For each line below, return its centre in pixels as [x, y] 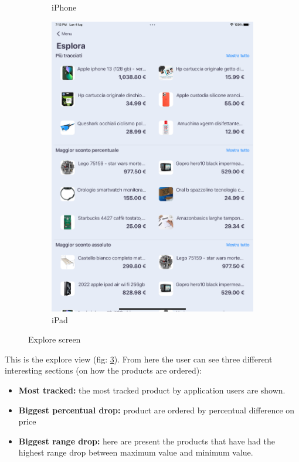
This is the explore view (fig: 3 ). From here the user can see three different [139, 359]
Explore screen [55, 339]
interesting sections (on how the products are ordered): [103, 370]
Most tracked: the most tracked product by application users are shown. [152, 390]
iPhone [64, 7]
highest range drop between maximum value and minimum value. [136, 452]
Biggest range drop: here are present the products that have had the [147, 441]
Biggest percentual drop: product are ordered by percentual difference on [157, 410]
